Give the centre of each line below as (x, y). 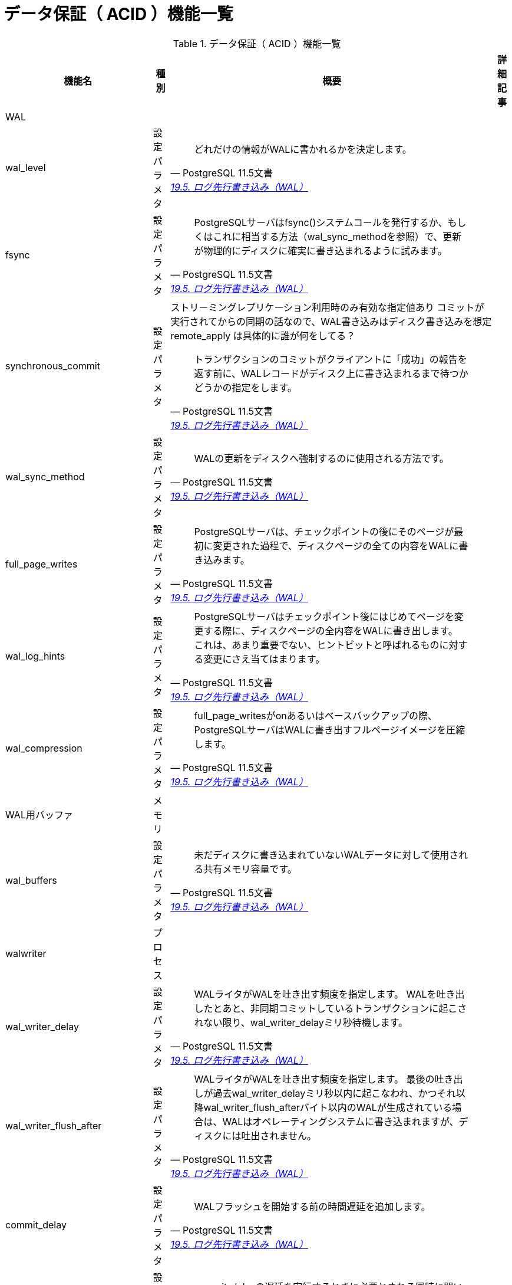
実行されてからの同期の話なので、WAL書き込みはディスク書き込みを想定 (331, 321)
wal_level (26, 167)
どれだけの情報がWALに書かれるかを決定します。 (303, 149)
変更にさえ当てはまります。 (264, 659)
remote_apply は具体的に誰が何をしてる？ (263, 335)
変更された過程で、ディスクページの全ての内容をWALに (336, 545)
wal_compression (44, 748)
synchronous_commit (53, 365)
